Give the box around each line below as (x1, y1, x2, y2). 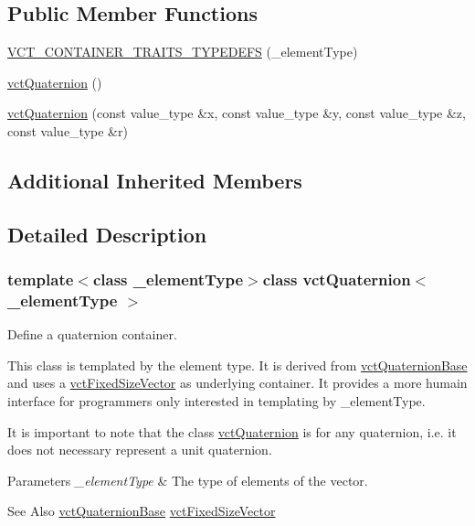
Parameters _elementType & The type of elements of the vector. (7, 470, 368, 489)
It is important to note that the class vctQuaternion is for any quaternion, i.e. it (7, 422, 457, 441)
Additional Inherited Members (7, 166, 302, 194)
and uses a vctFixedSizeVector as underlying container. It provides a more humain (7, 373, 468, 392)
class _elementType (92, 268, 244, 291)
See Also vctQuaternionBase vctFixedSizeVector (7, 501, 276, 521)
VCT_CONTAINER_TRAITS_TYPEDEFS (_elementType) (7, 42, 358, 61)
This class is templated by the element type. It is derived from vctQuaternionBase (7, 355, 468, 374)
